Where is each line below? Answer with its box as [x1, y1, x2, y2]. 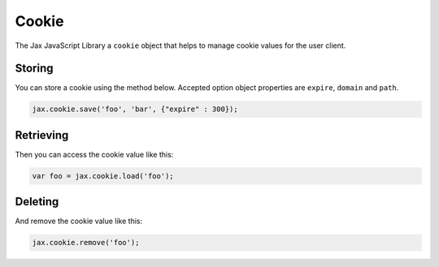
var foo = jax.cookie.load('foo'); [32, 171, 174, 180]
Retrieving [15, 128, 69, 142]
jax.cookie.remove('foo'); [32, 238, 140, 248]
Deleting [15, 195, 59, 209]
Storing [15, 62, 54, 75]
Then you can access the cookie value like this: [15, 149, 174, 159]
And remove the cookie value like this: [15, 216, 142, 226]
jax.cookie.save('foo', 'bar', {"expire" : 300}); [32, 105, 239, 114]
